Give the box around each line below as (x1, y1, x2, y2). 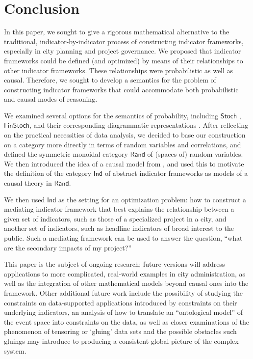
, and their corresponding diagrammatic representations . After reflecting (29, 120, 249, 130)
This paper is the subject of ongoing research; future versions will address (4, 259, 225, 269)
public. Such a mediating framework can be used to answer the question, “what (4, 233, 243, 243)
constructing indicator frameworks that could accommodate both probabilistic (4, 84, 239, 94)
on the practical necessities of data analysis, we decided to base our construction (4, 130, 246, 140)
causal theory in (4, 178, 52, 188)
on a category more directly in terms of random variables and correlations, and (4, 139, 241, 149)
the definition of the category (4, 168, 92, 178)
